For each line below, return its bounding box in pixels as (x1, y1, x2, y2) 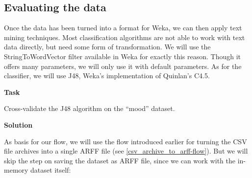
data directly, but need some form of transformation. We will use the (4, 42, 211, 52)
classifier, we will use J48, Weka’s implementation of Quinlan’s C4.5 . (4, 70, 210, 81)
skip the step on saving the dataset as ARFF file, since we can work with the (4, 155, 235, 165)
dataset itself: (30, 165, 71, 175)
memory (4, 165, 28, 175)
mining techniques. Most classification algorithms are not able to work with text (4, 32, 245, 42)
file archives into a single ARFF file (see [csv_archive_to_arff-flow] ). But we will (4, 146, 248, 156)
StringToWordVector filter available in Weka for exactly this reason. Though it (4, 51, 241, 61)
